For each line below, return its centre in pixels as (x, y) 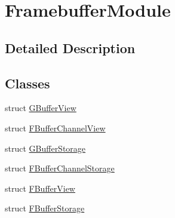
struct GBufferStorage (45, 148)
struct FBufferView (40, 188)
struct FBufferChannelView (55, 128)
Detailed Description (70, 47)
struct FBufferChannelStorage (60, 168)
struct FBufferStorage (45, 208)
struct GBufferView (41, 108)
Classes (27, 83)
